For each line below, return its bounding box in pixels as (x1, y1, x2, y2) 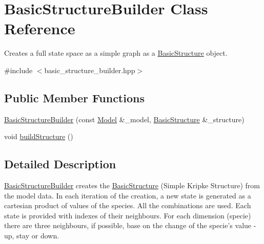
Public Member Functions (4, 90, 145, 105)
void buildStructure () (4, 131, 73, 142)
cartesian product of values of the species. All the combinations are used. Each (4, 200, 251, 211)
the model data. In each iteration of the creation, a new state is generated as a (4, 190, 251, 201)
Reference (4, 18, 75, 39)
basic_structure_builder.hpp (44, 64, 135, 75)
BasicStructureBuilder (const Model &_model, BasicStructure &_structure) (4, 114, 245, 124)
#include (4, 64, 33, 75)
